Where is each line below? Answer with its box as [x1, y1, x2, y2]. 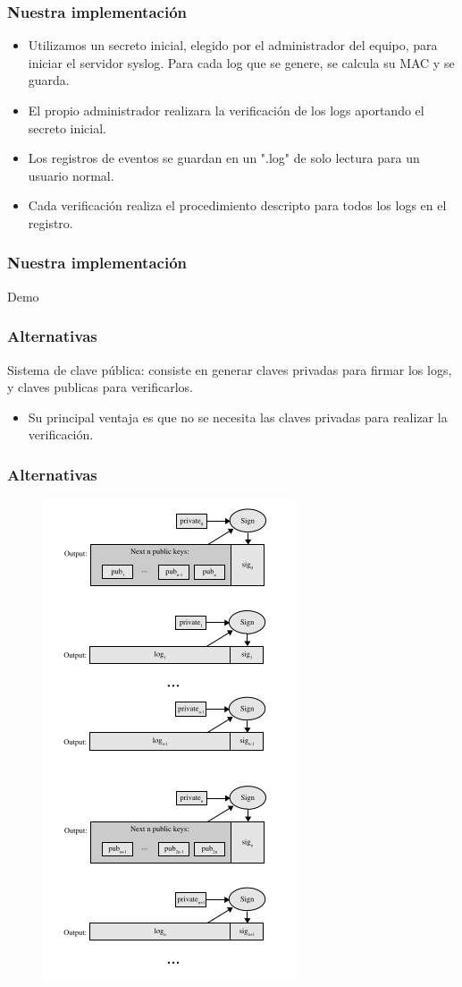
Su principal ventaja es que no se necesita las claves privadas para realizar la [28, 407, 448, 426]
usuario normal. [28, 166, 114, 184]
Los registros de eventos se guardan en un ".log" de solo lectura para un [28, 149, 420, 167]
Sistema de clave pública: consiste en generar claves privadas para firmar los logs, [7, 360, 452, 379]
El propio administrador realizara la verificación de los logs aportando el [28, 101, 424, 119]
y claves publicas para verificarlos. [7, 378, 194, 396]
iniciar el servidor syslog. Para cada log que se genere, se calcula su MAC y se [28, 53, 455, 72]
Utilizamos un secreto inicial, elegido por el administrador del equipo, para [28, 36, 438, 55]
